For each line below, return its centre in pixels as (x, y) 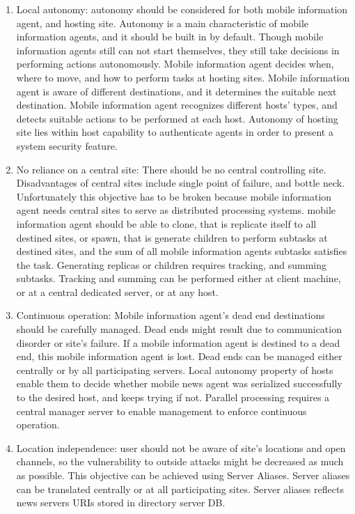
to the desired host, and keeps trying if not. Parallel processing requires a (173, 397)
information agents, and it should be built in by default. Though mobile (170, 37)
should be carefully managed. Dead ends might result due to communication (179, 329)
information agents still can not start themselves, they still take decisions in (178, 50)
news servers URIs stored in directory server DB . (121, 503)
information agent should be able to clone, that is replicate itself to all (166, 223)
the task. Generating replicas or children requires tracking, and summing (171, 264)
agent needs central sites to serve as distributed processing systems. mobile (176, 210)
